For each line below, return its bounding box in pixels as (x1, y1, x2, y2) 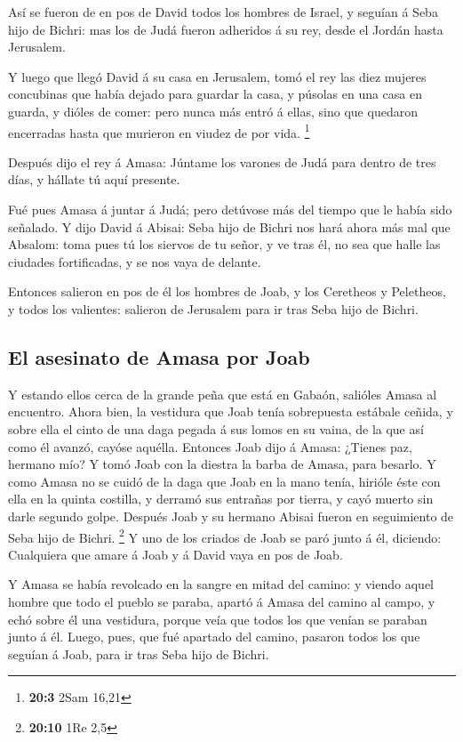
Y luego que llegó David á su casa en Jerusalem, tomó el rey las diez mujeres (8, 67, 427, 85)
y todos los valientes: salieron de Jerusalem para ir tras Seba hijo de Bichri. (8, 299, 419, 318)
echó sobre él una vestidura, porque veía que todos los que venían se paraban (8, 609, 427, 628)
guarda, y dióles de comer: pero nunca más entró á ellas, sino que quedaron (8, 101, 418, 120)
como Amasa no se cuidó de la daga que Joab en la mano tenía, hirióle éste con (8, 472, 441, 490)
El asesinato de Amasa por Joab (8, 343, 310, 370)
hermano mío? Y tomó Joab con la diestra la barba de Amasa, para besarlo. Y (8, 455, 436, 473)
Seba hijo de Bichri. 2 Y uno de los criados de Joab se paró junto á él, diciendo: (8, 525, 442, 546)
